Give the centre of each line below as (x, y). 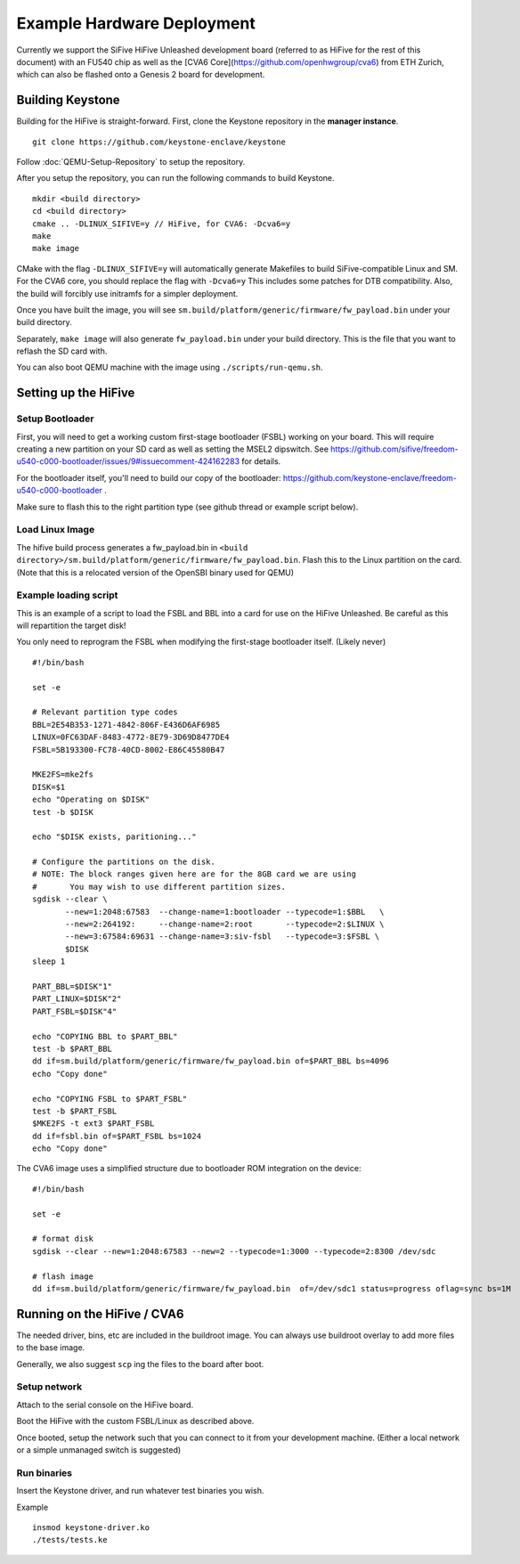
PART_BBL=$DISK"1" (73, 986)
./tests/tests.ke (70, 1540)
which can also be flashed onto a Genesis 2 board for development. (141, 75)
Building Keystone (68, 100)
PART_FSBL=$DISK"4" (75, 1011)
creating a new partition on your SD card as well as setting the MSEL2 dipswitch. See (173, 449)
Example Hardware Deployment (136, 23)
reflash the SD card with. (62, 351)
